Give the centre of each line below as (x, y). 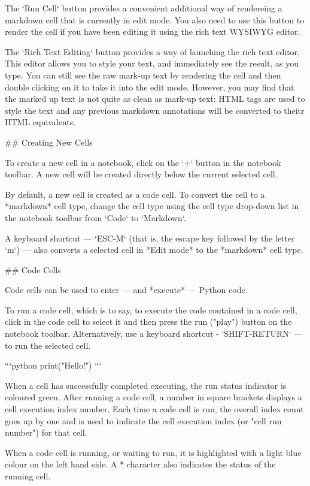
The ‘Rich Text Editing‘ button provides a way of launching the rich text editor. (152, 51)
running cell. (28, 476)
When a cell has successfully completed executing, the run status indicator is (146, 385)
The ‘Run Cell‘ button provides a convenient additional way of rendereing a (144, 8)
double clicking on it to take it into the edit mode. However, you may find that (150, 87)
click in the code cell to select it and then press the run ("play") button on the (148, 322)
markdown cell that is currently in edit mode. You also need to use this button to (155, 19)
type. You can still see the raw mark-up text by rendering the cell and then (143, 75)
